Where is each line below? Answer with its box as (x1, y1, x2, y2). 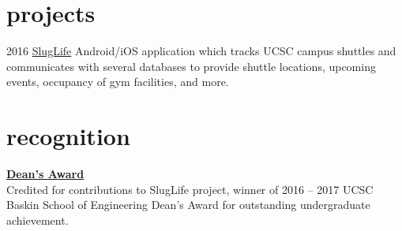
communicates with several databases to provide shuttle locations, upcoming (6, 58, 376, 74)
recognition (6, 120, 130, 152)
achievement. (6, 211, 69, 228)
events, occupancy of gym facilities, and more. (6, 73, 229, 90)
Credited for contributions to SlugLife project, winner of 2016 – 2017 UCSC (6, 181, 374, 197)
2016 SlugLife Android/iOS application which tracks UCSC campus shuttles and (6, 43, 396, 59)
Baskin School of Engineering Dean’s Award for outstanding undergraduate (6, 196, 370, 213)
